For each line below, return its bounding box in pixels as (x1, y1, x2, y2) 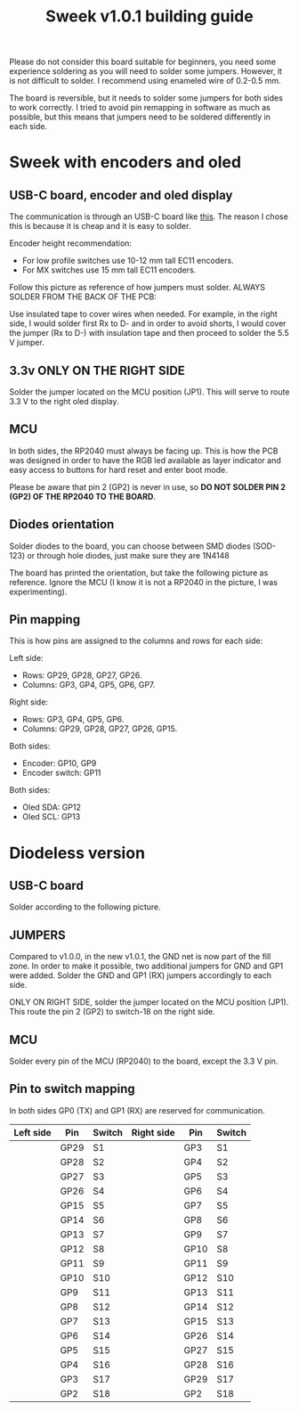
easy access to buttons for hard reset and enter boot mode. (9, 464, 229, 475)
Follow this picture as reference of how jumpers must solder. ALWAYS (9, 282, 265, 293)
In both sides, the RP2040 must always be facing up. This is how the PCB (9, 445, 279, 456)
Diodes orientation (9, 517, 115, 532)
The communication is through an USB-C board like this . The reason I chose (9, 211, 289, 222)
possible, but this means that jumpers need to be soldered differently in (9, 111, 271, 122)
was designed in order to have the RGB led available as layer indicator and (9, 454, 282, 465)
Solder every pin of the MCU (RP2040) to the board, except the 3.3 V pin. (9, 1056, 279, 1066)
